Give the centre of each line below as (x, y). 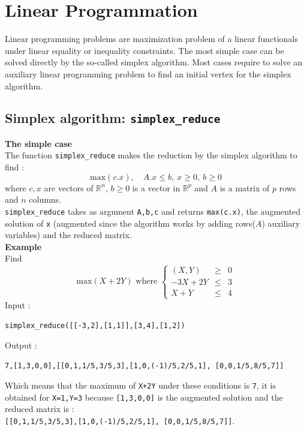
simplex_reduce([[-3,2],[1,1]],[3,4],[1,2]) (95, 326)
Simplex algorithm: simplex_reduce (113, 118)
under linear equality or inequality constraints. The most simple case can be (145, 50)
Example (23, 246)
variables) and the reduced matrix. (68, 235)
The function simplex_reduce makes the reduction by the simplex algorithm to (151, 155)
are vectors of (69, 187)
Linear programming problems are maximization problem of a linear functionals (151, 39)
